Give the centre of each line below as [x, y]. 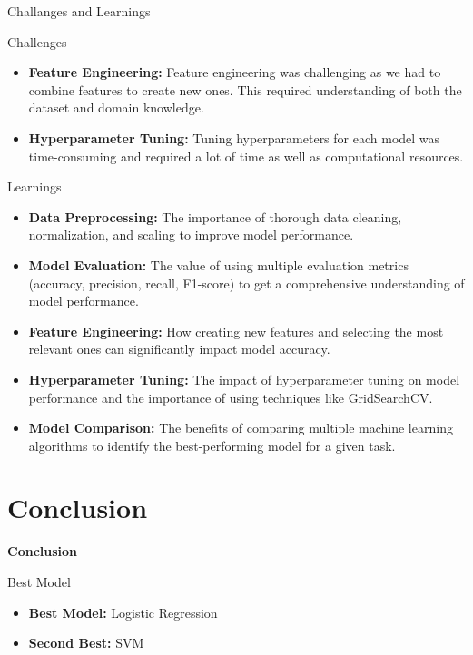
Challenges [37, 41]
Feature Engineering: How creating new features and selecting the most [236, 331]
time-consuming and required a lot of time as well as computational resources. [246, 156]
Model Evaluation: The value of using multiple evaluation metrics [218, 264]
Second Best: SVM [86, 643]
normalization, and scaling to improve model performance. [191, 235]
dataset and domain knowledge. [116, 108]
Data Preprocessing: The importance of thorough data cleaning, [215, 216]
